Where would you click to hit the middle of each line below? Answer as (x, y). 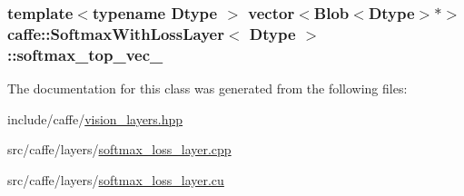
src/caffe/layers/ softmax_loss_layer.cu (116, 179)
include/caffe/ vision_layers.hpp (95, 118)
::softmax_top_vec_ (85, 54)
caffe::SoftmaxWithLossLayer (116, 33)
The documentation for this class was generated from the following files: (207, 88)
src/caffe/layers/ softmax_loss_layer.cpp (119, 149)
